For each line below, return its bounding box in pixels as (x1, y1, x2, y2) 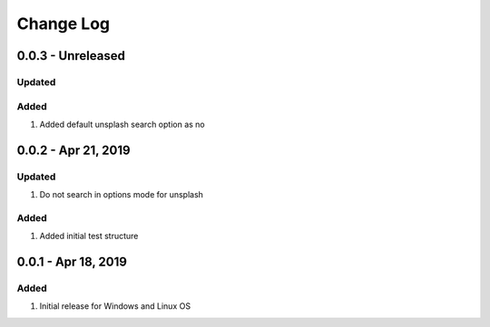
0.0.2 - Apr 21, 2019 (16, 142, 131, 158)
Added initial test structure (39, 231, 139, 242)
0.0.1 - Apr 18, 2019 (16, 254, 127, 269)
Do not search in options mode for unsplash (39, 189, 204, 200)
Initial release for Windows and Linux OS (39, 301, 191, 312)
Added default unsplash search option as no (39, 119, 205, 130)
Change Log (16, 14, 111, 34)
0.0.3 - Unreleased (16, 48, 126, 63)
